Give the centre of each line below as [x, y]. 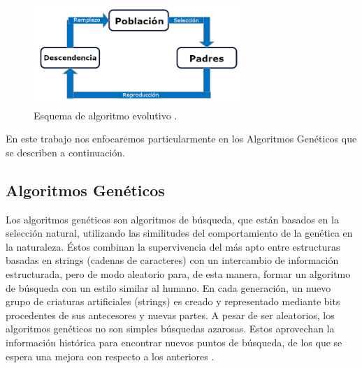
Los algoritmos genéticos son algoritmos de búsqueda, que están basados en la [172, 219]
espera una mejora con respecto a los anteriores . [110, 356]
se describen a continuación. [65, 152]
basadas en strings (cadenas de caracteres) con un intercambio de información [172, 260]
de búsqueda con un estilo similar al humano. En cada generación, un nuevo [168, 287]
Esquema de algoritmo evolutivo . [106, 115]
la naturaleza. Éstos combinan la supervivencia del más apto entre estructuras [173, 246]
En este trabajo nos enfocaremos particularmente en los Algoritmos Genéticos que [181, 139]
